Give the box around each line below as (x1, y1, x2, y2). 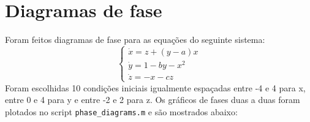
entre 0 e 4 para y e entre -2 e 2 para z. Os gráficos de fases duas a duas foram (5, 93, 300, 106)
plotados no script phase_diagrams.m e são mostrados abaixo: (5, 105, 238, 118)
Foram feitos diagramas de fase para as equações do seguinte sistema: (5, 33, 265, 46)
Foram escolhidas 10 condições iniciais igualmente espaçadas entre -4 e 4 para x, (5, 81, 306, 94)
